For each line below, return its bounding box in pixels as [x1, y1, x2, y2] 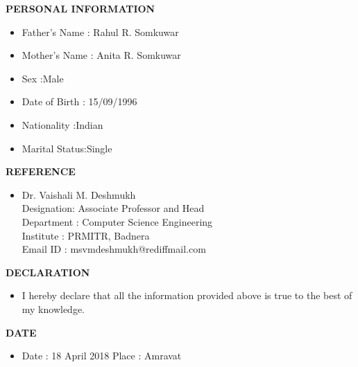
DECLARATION [6, 265, 90, 279]
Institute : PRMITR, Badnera [22, 228, 150, 242]
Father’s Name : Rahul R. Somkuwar [22, 24, 179, 39]
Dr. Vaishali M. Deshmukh [22, 187, 136, 202]
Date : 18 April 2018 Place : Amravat [22, 348, 182, 363]
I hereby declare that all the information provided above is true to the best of [22, 288, 352, 303]
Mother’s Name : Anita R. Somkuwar [22, 48, 181, 62]
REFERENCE [6, 164, 76, 179]
